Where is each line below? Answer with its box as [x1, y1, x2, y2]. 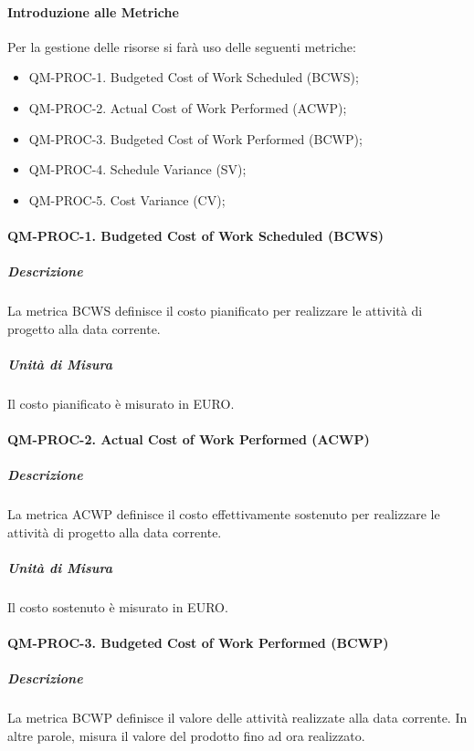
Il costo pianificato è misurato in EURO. [7, 393, 235, 412]
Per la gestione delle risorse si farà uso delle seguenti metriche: [7, 37, 356, 56]
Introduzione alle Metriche [7, 2, 179, 21]
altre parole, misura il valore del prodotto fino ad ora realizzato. [7, 725, 365, 745]
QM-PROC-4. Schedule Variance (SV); [28, 160, 247, 179]
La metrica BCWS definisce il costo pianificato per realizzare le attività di [7, 301, 423, 320]
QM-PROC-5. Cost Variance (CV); [28, 190, 226, 209]
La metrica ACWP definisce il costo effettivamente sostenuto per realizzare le [7, 505, 440, 524]
